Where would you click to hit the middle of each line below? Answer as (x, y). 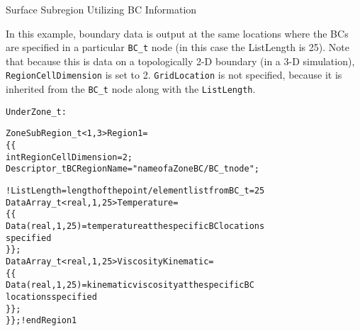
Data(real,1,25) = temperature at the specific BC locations (135, 226)
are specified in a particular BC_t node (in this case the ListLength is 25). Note (178, 47)
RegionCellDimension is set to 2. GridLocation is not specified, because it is (174, 75)
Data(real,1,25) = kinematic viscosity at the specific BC (130, 285)
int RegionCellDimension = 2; (69, 157)
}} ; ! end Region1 (41, 321)
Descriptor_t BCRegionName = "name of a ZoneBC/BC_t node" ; (133, 169)
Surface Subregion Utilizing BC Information (101, 9)
